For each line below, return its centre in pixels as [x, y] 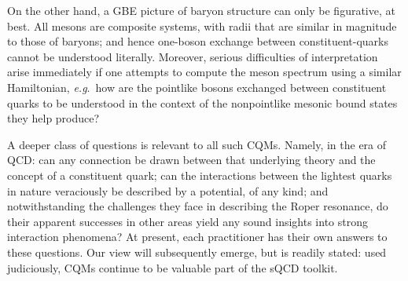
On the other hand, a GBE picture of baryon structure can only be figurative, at [201, 10]
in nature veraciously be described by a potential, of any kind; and [168, 190]
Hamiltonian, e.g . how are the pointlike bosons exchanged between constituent [197, 87]
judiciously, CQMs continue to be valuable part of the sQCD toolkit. [173, 267]
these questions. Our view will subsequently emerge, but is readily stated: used [197, 252]
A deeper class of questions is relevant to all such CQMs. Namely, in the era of [197, 144]
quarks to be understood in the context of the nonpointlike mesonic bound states [202, 102]
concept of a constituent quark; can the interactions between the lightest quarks [200, 175]
